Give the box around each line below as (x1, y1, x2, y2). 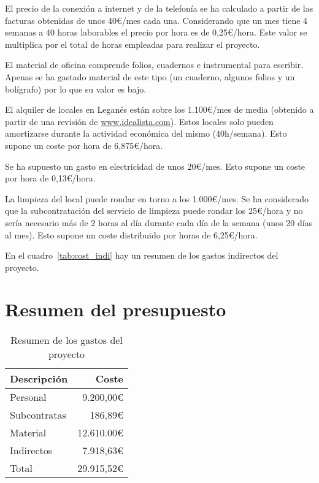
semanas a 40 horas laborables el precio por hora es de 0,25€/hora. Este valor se (5, 26, 307, 39)
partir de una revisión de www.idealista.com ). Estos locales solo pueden (5, 115, 274, 127)
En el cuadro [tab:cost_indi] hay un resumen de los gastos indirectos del (5, 249, 279, 262)
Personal (10, 390, 47, 405)
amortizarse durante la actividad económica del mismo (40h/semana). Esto (5, 127, 287, 140)
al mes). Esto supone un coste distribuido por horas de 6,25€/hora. (5, 228, 258, 241)
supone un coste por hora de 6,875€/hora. (5, 139, 163, 151)
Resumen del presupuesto (5, 297, 226, 322)
